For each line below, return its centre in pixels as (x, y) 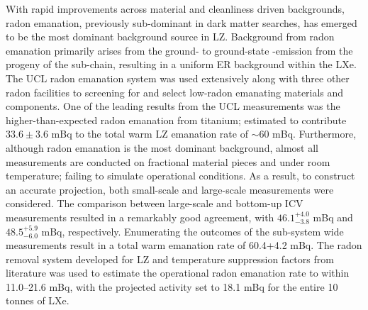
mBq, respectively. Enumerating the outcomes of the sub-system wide (193, 231)
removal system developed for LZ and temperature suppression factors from (170, 259)
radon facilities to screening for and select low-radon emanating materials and (175, 92)
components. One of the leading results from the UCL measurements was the (173, 106)
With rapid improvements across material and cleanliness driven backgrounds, (175, 9)
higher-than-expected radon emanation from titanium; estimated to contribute (176, 120)
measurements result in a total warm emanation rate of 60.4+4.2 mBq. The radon (184, 245)
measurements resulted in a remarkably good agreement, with (140, 217)
